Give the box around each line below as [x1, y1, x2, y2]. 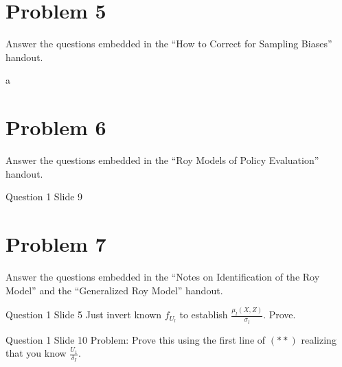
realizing [301, 332, 337, 346]
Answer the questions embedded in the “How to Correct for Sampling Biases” [5, 36, 332, 51]
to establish [179, 307, 228, 322]
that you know [5, 346, 67, 360]
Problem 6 [5, 113, 106, 141]
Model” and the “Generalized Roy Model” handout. [5, 283, 223, 297]
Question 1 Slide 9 [5, 189, 83, 204]
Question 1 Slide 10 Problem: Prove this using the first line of [5, 332, 266, 346]
